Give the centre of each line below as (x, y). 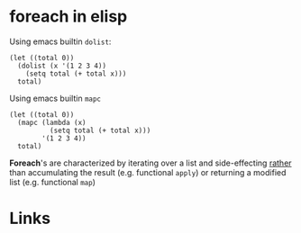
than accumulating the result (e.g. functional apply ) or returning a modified (148, 172)
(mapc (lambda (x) (52, 122)
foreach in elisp (68, 17)
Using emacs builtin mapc (55, 98)
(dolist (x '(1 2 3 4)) (62, 66)
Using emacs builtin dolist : (60, 41)
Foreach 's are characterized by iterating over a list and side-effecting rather (150, 163)
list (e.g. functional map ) (53, 182)
